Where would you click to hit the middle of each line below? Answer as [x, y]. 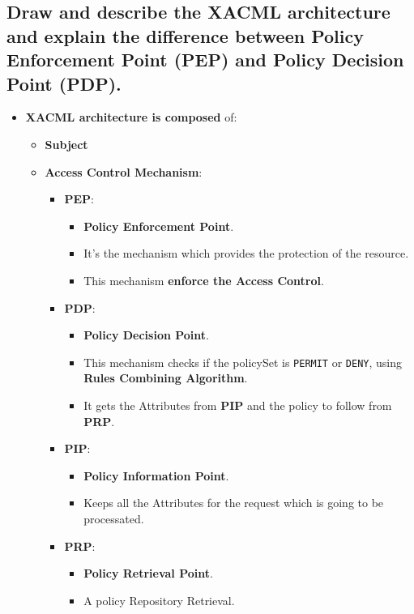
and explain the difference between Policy [185, 35]
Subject [66, 144]
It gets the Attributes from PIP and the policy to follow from [238, 405]
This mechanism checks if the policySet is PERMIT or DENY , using [243, 362]
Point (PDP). [64, 83]
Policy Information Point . [156, 475]
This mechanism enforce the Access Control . [204, 280]
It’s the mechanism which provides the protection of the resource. [246, 253]
